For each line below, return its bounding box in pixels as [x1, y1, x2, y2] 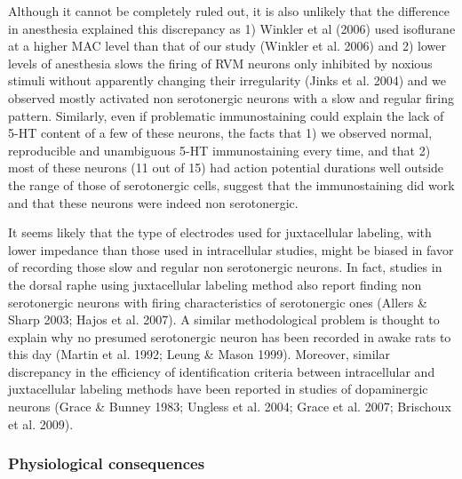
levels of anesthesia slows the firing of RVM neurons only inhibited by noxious [8, 53, 433, 72]
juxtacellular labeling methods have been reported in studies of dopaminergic [8, 379, 428, 398]
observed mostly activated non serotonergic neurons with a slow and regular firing [8, 88, 454, 107]
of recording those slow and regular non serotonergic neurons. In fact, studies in [8, 258, 442, 276]
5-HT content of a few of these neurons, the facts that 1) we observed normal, [8, 124, 433, 142]
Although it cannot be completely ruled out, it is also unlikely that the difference [8, 2, 450, 20]
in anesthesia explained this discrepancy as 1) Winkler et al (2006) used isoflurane [8, 19, 456, 37]
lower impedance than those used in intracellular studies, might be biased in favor [8, 240, 454, 259]
